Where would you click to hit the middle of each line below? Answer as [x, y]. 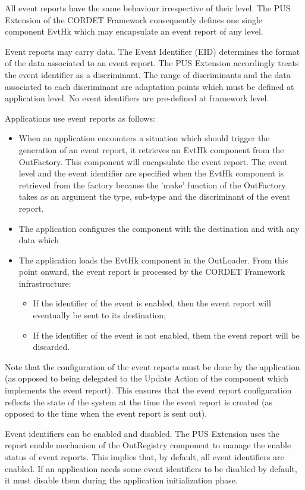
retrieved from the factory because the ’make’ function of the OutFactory [152, 184]
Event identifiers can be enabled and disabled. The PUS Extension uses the [142, 433]
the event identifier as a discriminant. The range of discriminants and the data [148, 74]
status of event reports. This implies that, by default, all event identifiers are [144, 457]
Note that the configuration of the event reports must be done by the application [152, 366]
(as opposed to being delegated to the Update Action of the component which [147, 378]
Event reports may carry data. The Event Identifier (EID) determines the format [152, 51]
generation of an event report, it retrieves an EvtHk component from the [151, 149]
